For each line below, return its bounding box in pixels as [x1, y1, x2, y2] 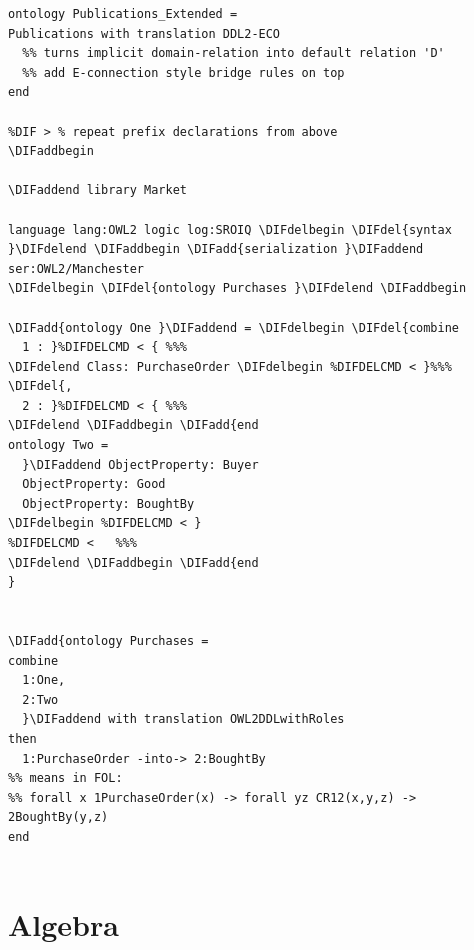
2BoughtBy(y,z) [8, 810, 109, 825]
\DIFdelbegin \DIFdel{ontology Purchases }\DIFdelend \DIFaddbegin [8, 281, 467, 296]
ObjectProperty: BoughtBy [22, 496, 195, 511]
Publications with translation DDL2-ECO [8, 26, 281, 41]
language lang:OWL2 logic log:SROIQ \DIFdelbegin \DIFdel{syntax [8, 222, 452, 237]
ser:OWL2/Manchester [8, 261, 145, 276]
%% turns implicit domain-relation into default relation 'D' [22, 46, 445, 61]
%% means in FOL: [8, 771, 123, 786]
